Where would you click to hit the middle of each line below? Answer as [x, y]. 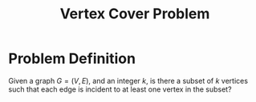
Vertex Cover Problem [135, 14]
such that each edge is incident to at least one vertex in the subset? [120, 89]
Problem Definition [72, 59]
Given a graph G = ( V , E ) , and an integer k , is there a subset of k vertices [128, 80]
